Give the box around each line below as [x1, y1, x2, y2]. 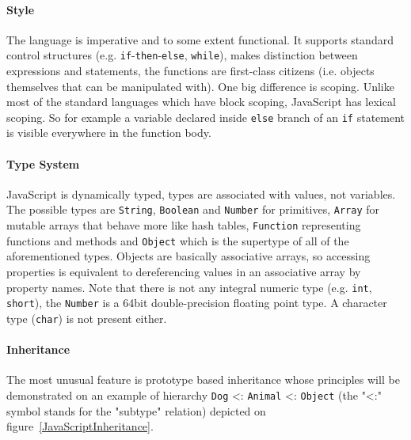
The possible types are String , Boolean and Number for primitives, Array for [6, 201, 379, 218]
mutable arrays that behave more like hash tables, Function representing [6, 217, 361, 233]
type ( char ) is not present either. [6, 309, 167, 326]
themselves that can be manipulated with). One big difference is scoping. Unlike [6, 78, 394, 94]
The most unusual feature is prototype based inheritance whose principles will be [6, 371, 400, 388]
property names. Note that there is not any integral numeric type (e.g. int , [6, 279, 372, 295]
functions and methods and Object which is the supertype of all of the [6, 232, 349, 248]
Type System [6, 155, 80, 172]
